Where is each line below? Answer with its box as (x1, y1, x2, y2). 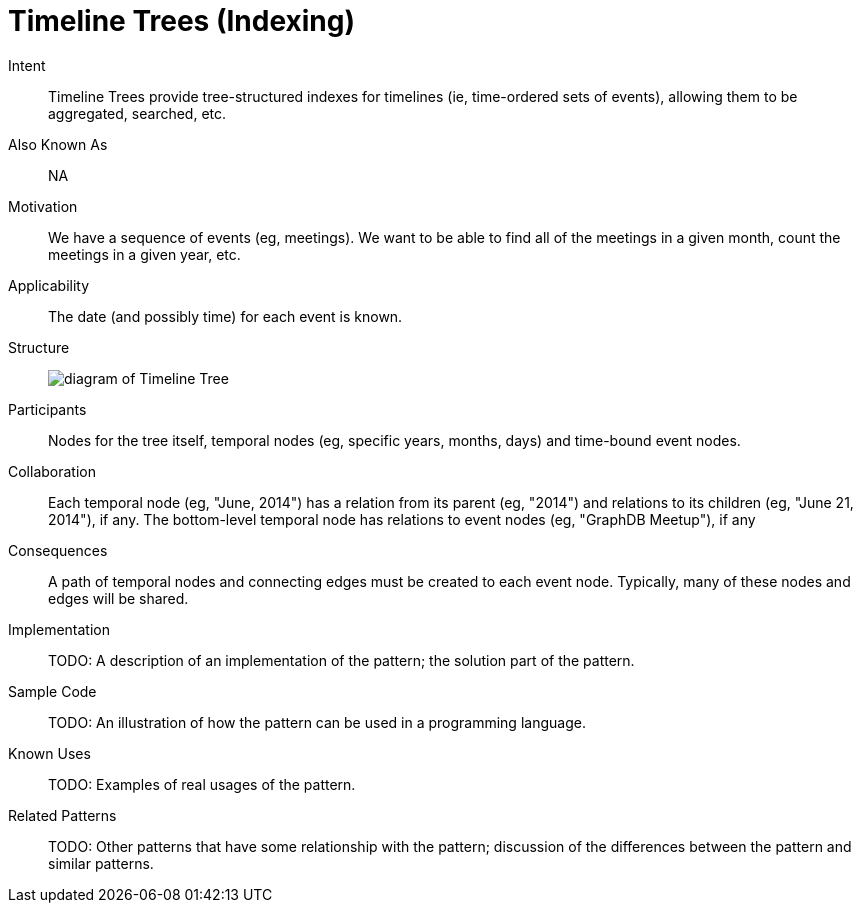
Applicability (8, 276, 90, 294)
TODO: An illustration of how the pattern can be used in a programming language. (48, 713, 586, 731)
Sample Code (8, 682, 97, 700)
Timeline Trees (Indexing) (8, 4, 356, 38)
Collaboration (8, 462, 96, 480)
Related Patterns (8, 806, 117, 824)
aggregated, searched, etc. (48, 104, 227, 122)
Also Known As (8, 135, 108, 153)
